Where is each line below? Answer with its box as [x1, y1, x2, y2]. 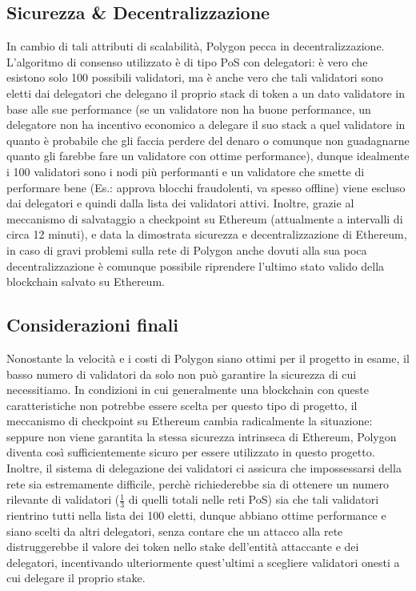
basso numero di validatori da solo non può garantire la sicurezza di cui [6, 365, 357, 382]
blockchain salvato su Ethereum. [6, 273, 165, 290]
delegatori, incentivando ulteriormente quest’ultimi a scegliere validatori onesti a [6, 553, 400, 570]
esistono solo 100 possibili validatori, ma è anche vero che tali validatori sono [6, 69, 383, 86]
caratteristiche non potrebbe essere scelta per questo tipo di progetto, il [6, 396, 358, 413]
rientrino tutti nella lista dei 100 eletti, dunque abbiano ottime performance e [6, 507, 386, 524]
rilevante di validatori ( [6, 491, 120, 508]
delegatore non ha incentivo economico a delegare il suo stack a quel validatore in [6, 116, 406, 133]
